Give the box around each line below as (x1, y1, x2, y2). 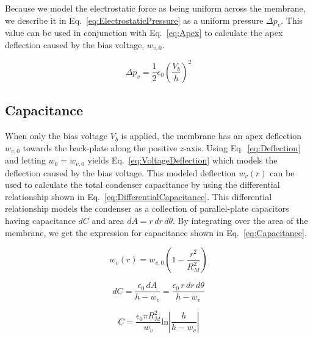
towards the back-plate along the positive (23, 141, 178, 154)
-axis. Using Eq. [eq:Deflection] (184, 141, 301, 154)
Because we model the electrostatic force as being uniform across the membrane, (5, 2, 306, 14)
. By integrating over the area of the (173, 214, 308, 227)
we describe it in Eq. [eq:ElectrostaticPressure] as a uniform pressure (5, 13, 264, 26)
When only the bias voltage (5, 129, 108, 142)
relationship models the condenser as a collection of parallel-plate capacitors (5, 202, 289, 215)
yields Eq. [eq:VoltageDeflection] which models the (87, 154, 278, 167)
